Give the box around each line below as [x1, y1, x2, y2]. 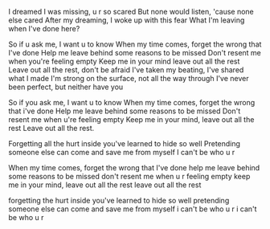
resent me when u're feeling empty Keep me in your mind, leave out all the [8, 115, 255, 124]
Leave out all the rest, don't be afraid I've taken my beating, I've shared [8, 65, 244, 75]
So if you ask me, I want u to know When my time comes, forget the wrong [8, 98, 256, 107]
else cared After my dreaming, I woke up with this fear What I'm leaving [8, 15, 245, 25]
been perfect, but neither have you [8, 82, 124, 92]
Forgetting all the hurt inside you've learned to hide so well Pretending [8, 139, 241, 148]
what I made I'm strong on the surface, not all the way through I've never [8, 74, 249, 83]
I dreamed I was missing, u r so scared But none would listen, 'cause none [8, 7, 255, 16]
